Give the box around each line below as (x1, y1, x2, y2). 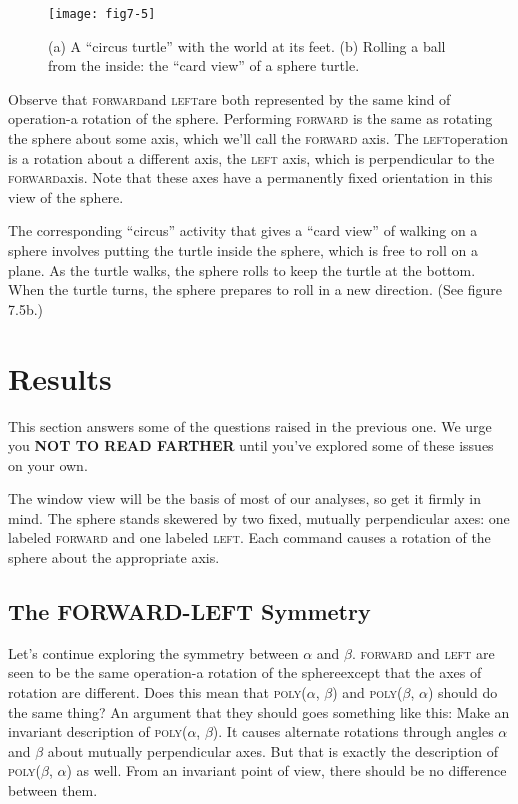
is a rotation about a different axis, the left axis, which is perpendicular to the (8, 147, 495, 168)
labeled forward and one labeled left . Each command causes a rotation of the (8, 527, 491, 548)
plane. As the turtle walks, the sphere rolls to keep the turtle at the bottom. (8, 259, 476, 280)
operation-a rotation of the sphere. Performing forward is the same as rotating (8, 108, 493, 129)
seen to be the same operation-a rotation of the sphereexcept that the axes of (8, 662, 482, 683)
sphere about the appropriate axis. (8, 547, 220, 568)
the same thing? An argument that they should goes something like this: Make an (8, 701, 510, 722)
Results (8, 357, 112, 398)
